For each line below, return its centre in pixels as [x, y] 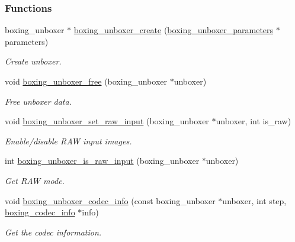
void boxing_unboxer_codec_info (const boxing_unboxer [110, 200]
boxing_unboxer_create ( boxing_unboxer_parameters [174, 30]
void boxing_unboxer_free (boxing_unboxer [86, 81]
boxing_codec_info [40, 212]
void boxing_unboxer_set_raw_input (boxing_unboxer [107, 121]
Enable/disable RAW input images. [68, 141]
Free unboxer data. [38, 101]
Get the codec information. [53, 232]
